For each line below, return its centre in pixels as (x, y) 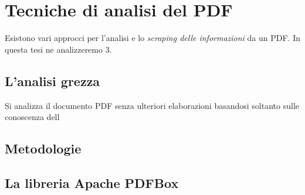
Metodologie (43, 148)
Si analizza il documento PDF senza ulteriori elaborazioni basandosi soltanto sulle (152, 105)
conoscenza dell (32, 117)
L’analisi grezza (52, 81)
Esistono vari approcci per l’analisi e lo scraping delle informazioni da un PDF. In (153, 38)
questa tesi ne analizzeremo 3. (58, 49)
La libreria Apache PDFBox (92, 182)
